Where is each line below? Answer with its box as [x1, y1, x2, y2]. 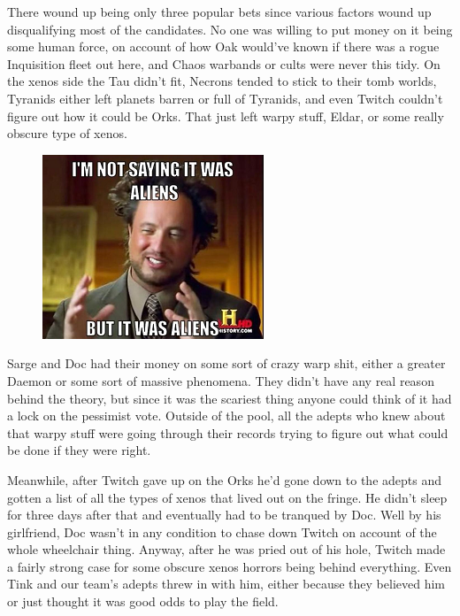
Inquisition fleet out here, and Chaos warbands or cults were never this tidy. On [7, 54, 441, 73]
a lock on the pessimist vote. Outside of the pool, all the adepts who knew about [7, 406, 446, 425]
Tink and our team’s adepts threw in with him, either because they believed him [7, 574, 446, 593]
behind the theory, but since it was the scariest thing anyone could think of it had [7, 389, 452, 407]
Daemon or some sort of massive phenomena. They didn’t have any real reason [7, 371, 434, 389]
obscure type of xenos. [7, 124, 127, 142]
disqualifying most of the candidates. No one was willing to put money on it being [7, 19, 453, 38]
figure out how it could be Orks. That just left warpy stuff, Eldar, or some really [7, 106, 444, 125]
